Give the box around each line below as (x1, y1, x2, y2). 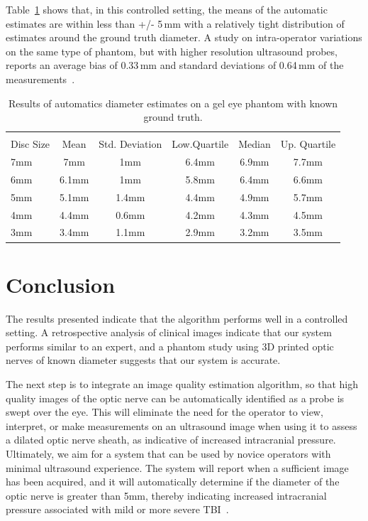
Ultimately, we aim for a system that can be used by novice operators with (6, 446, 331, 461)
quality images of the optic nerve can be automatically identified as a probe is (6, 390, 345, 405)
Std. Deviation (99, 136, 162, 151)
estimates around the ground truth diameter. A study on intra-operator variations (6, 30, 362, 45)
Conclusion (6, 269, 116, 299)
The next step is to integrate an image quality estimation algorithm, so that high (6, 377, 358, 392)
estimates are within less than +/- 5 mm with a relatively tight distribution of (6, 16, 345, 31)
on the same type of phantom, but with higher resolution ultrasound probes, (6, 43, 338, 58)
